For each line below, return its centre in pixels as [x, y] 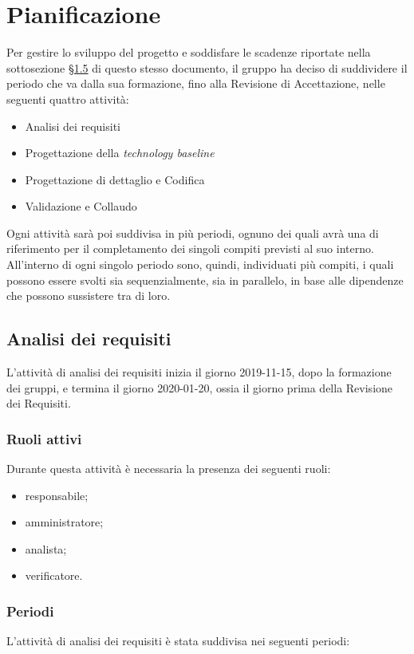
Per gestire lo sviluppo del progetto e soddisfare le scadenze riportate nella [189, 52]
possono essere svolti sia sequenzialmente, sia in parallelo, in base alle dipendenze [205, 280]
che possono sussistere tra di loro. [89, 295]
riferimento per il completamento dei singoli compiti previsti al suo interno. [190, 248]
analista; [46, 548]
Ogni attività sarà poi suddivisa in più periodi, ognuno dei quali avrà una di [193, 232]
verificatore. [54, 575]
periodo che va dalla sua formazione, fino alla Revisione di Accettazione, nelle [196, 83]
